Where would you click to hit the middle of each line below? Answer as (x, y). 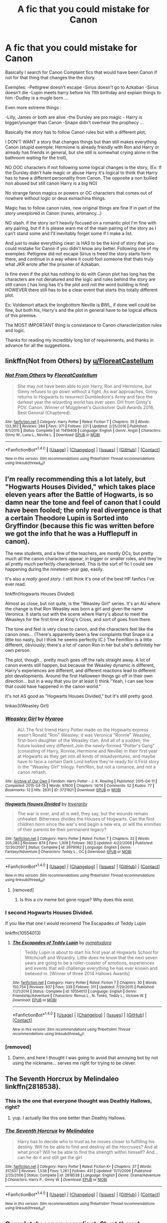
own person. (18, 650)
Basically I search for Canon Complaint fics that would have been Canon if (81, 72)
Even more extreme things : (33, 107)
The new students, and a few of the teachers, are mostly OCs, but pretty (79, 553)
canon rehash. (32, 772)
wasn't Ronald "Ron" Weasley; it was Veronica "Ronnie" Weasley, (84, 735)
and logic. (15, 330)
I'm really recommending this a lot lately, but (75, 479)
